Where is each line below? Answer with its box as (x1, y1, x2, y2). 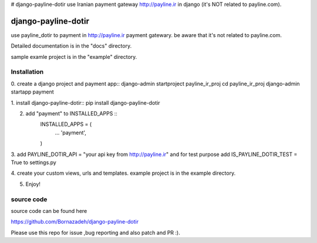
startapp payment (11, 88, 54, 95)
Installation (11, 68, 44, 76)
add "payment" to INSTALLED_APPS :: (25, 110, 117, 117)
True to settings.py (11, 159, 57, 166)
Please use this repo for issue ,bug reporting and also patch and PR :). (11, 229, 180, 236)
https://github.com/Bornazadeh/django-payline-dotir (11, 218, 139, 225)
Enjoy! (25, 180, 41, 188)
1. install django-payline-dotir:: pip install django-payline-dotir (11, 99, 161, 106)
